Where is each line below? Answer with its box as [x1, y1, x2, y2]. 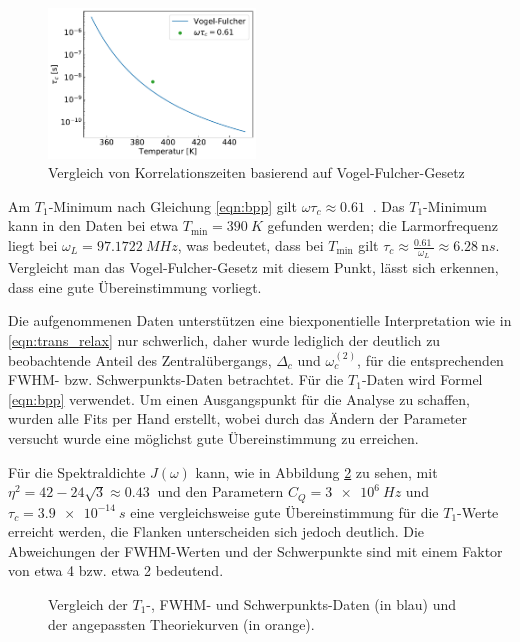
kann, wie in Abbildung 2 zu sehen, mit [195, 461, 438, 482]
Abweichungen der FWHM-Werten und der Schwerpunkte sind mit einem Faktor [8, 540, 503, 561]
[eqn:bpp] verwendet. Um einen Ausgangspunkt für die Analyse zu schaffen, [8, 388, 471, 409]
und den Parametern [157, 481, 284, 502]
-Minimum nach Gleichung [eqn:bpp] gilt [48, 195, 297, 216]
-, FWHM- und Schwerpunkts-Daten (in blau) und [146, 594, 457, 615]
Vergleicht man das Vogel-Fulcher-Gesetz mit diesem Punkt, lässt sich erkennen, [8, 257, 499, 278]
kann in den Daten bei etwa [8, 215, 179, 236]
